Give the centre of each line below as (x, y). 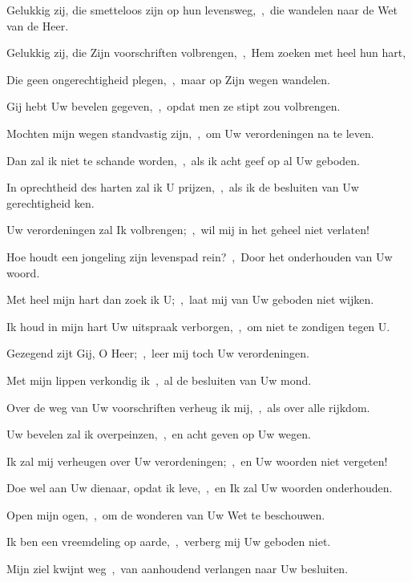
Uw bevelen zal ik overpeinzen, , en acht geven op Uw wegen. (159, 434)
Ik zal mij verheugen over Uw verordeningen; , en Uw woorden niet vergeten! (197, 461)
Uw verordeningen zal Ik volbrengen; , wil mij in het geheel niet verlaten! (188, 230)
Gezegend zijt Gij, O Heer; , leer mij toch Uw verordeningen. (158, 353)
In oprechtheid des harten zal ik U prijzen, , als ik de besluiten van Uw (183, 187)
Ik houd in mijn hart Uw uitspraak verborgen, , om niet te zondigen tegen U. (198, 326)
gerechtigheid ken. (50, 202)
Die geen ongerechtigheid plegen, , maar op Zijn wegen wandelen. (168, 79)
